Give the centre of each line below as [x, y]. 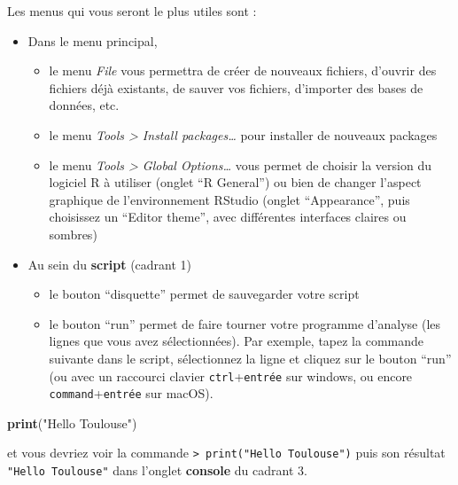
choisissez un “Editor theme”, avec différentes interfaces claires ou [228, 217]
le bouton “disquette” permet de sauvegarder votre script [204, 294]
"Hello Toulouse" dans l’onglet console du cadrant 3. [157, 470]
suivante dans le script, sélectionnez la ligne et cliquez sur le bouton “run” [250, 358]
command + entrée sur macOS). [131, 393]
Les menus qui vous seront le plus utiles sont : [132, 11]
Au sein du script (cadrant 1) [110, 264]
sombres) [73, 234]
